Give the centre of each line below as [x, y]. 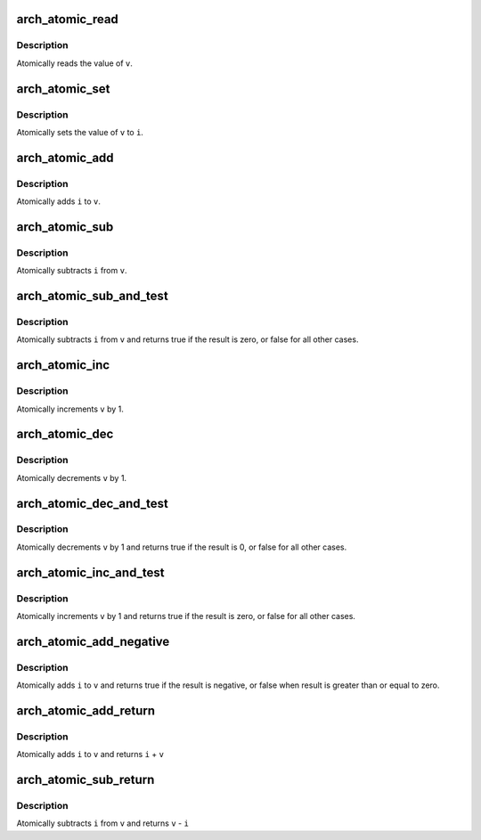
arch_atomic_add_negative [93, 641]
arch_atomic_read [68, 19]
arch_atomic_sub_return [86, 780]
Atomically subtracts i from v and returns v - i [102, 823]
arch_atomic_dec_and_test [92, 503]
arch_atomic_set [63, 89]
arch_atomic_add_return [86, 710]
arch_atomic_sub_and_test [92, 296]
